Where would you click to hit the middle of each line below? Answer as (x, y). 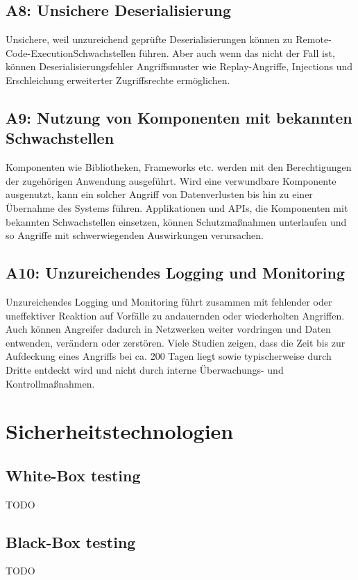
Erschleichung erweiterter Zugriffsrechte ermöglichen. (118, 80)
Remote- (314, 39)
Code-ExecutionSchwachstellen (71, 52)
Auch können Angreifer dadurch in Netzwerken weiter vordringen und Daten (168, 329)
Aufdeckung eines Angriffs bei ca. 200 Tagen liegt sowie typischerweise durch (169, 356)
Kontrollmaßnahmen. (50, 383)
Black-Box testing (71, 541)
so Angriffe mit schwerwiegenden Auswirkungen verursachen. (135, 235)
